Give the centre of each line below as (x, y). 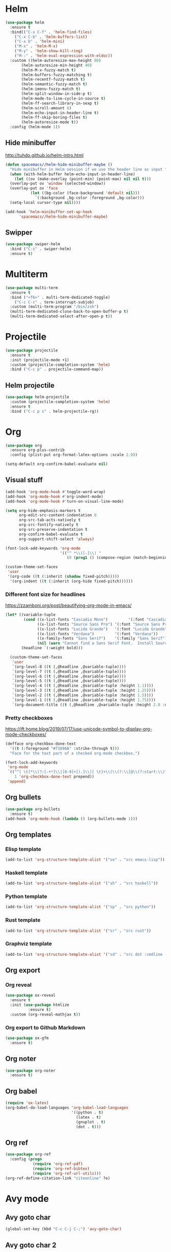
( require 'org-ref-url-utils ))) (67, 1173)
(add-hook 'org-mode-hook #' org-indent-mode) (54, 497)
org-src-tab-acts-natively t (50, 520)
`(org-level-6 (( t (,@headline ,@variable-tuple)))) (69, 676)
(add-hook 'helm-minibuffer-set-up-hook (49, 212)
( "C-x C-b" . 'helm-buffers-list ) (51, 37)
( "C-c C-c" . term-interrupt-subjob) (54, 302)
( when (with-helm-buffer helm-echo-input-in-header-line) (73, 174)
